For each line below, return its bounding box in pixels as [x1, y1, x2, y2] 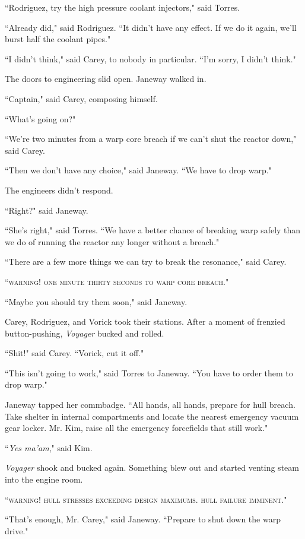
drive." [5, 524, 28, 537]
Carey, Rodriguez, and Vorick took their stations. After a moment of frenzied [5, 315, 285, 328]
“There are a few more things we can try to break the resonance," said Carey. [5, 255, 287, 268]
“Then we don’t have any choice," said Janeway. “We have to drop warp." [5, 164, 272, 176]
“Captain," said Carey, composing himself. [5, 92, 158, 104]
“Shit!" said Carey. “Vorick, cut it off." [5, 347, 144, 359]
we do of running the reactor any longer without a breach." [5, 235, 220, 248]
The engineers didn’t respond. [5, 183, 113, 196]
